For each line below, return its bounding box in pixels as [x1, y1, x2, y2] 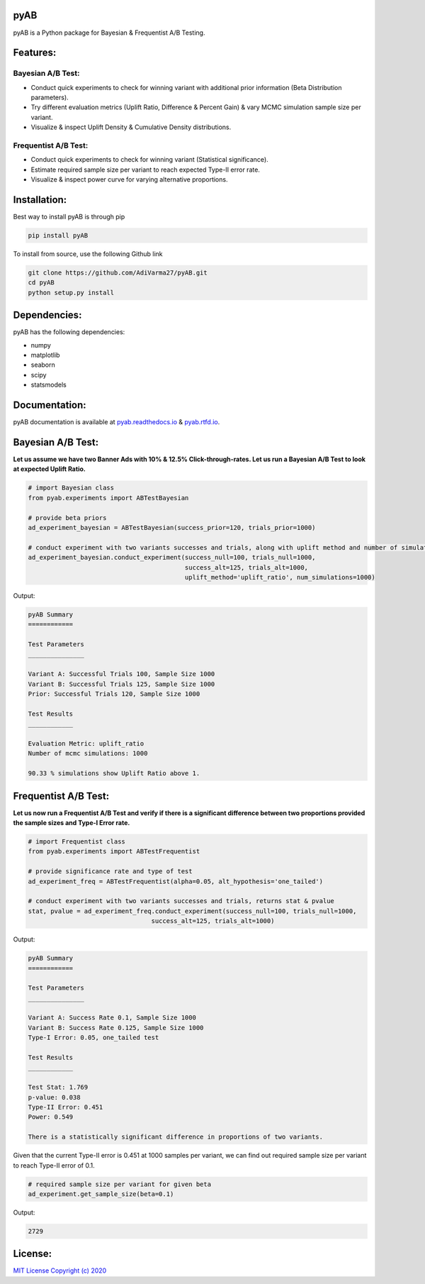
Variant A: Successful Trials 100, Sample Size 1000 [28, 670, 215, 678]
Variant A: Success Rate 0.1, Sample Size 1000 [28, 1014, 196, 1022]
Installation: [13, 194, 67, 206]
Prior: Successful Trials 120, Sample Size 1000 [28, 690, 200, 698]
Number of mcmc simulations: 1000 [28, 749, 148, 758]
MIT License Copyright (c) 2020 [13, 1266, 107, 1275]
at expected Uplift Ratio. [13, 465, 86, 473]
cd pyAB [28, 279, 55, 287]
